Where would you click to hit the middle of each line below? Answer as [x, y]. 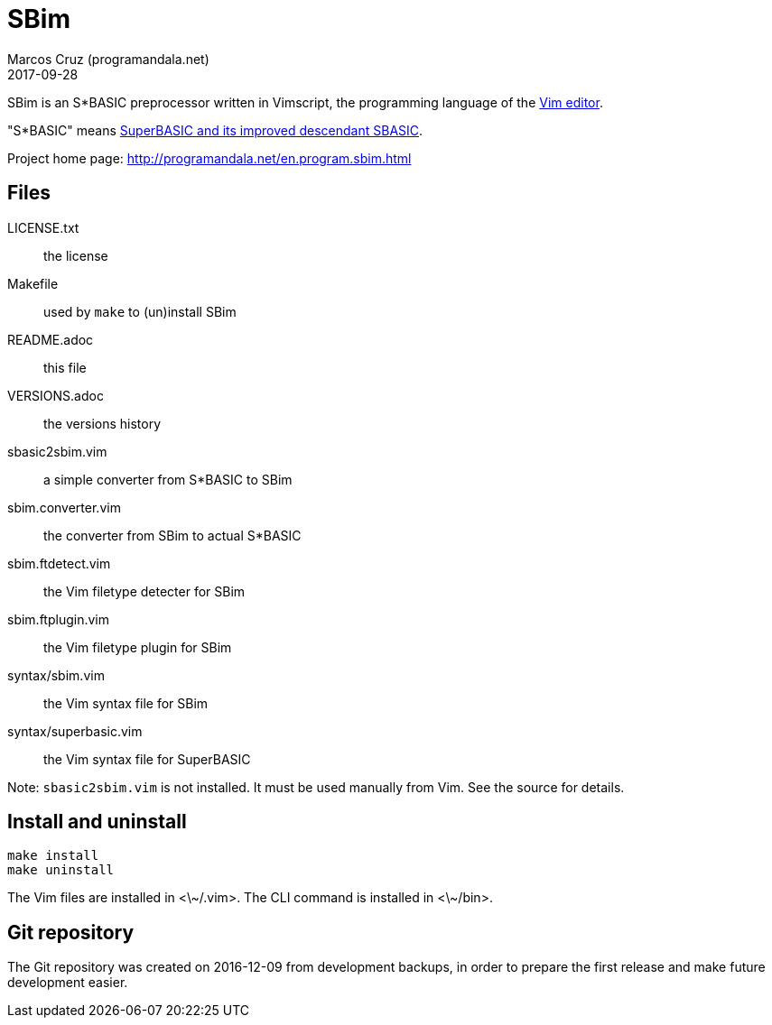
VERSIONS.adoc [56, 395]
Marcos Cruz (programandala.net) [108, 59]
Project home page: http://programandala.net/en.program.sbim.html [209, 158]
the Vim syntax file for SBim [126, 703]
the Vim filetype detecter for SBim [144, 591]
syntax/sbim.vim [56, 675]
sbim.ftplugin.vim [58, 619]
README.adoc [51, 339]
